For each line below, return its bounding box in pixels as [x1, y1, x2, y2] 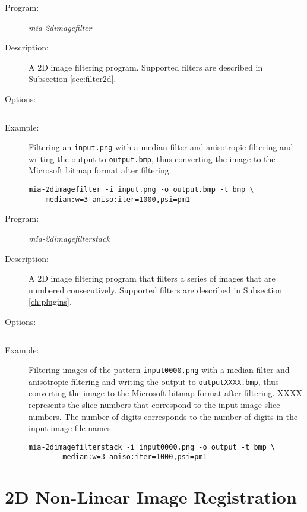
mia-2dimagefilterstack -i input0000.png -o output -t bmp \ [29, 443, 276, 451]
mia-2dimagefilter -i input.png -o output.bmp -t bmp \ [29, 185, 254, 194]
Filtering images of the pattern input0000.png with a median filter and [29, 364, 290, 376]
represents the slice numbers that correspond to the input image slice [29, 399, 280, 411]
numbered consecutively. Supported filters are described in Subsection [29, 283, 283, 296]
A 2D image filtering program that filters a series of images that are [29, 272, 276, 285]
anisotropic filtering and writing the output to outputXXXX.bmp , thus [29, 375, 279, 387]
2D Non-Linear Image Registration [5, 485, 297, 509]
